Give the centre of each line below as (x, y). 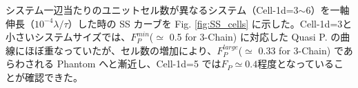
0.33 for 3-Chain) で (301, 50)
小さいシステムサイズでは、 (68, 37)
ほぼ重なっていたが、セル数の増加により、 (121, 50)
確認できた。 (53, 77)
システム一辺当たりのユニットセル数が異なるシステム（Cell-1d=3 (152, 10)
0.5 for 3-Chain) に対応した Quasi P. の (255, 37)
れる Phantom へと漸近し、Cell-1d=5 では (128, 64)
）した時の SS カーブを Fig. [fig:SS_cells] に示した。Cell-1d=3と (210, 23)
